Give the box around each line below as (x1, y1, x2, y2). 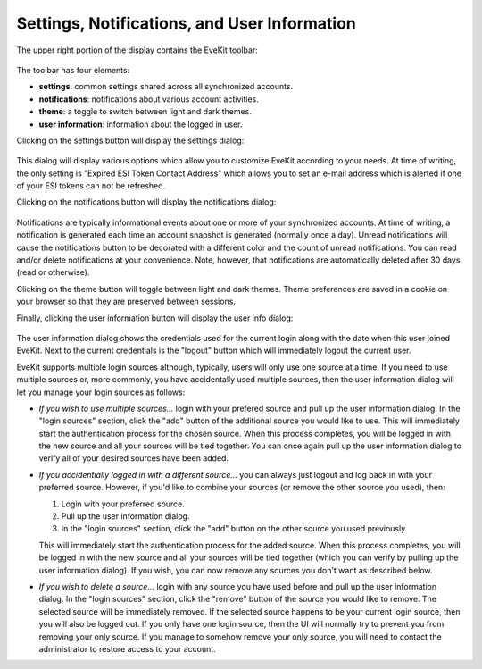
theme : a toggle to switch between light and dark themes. (38, 106, 252, 117)
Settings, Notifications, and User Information (16, 13, 357, 33)
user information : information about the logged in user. (38, 119, 243, 130)
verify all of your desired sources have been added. (38, 453, 229, 464)
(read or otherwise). (16, 267, 90, 278)
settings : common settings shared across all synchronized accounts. (38, 81, 294, 92)
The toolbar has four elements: (16, 64, 130, 75)
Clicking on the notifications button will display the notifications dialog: (16, 197, 277, 207)
